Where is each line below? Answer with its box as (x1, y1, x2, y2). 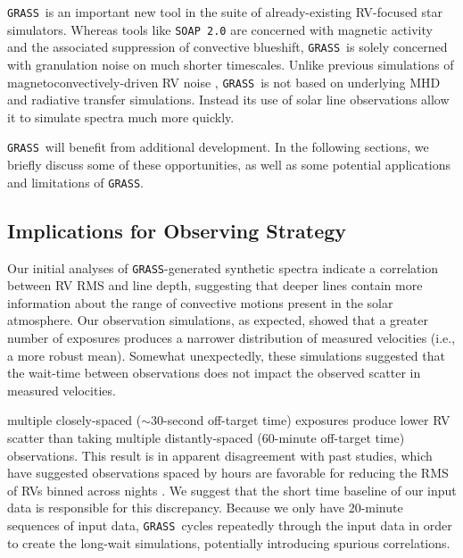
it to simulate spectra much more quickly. (7, 107, 235, 126)
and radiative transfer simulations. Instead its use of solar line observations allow (7, 90, 450, 109)
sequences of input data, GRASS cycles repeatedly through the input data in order (7, 515, 452, 534)
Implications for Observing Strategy (7, 216, 347, 244)
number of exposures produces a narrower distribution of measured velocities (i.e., (7, 328, 456, 346)
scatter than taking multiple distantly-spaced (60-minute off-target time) (7, 428, 405, 446)
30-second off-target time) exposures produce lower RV (151, 411, 451, 429)
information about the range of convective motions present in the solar (7, 293, 393, 312)
